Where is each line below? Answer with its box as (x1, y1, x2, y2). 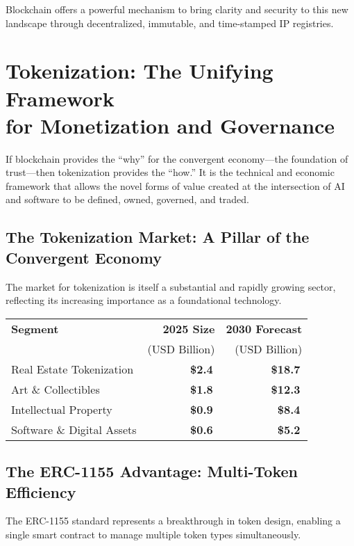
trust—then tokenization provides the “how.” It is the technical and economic (6, 165, 335, 179)
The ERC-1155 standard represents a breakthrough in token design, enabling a (6, 513, 341, 528)
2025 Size (162, 320, 215, 337)
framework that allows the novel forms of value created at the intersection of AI (6, 178, 345, 193)
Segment (11, 320, 59, 337)
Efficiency (6, 481, 76, 502)
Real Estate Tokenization (11, 360, 134, 377)
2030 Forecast (226, 320, 303, 337)
